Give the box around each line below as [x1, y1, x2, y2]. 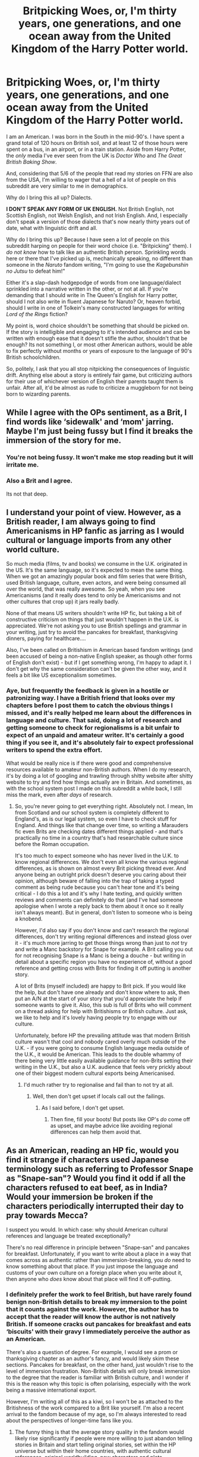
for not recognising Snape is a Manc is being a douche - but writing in [14, 952, 186, 959]
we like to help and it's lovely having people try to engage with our [14, 1014, 178, 1021]
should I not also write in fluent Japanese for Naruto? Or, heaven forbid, [6, 298, 182, 305]
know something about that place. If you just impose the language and [6, 1263, 178, 1270]
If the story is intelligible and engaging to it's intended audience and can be [6, 328, 191, 335]
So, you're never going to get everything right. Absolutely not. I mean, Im [14, 802, 193, 809]
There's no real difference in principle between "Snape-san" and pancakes [6, 1244, 190, 1251]
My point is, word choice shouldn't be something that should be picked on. [6, 322, 189, 329]
